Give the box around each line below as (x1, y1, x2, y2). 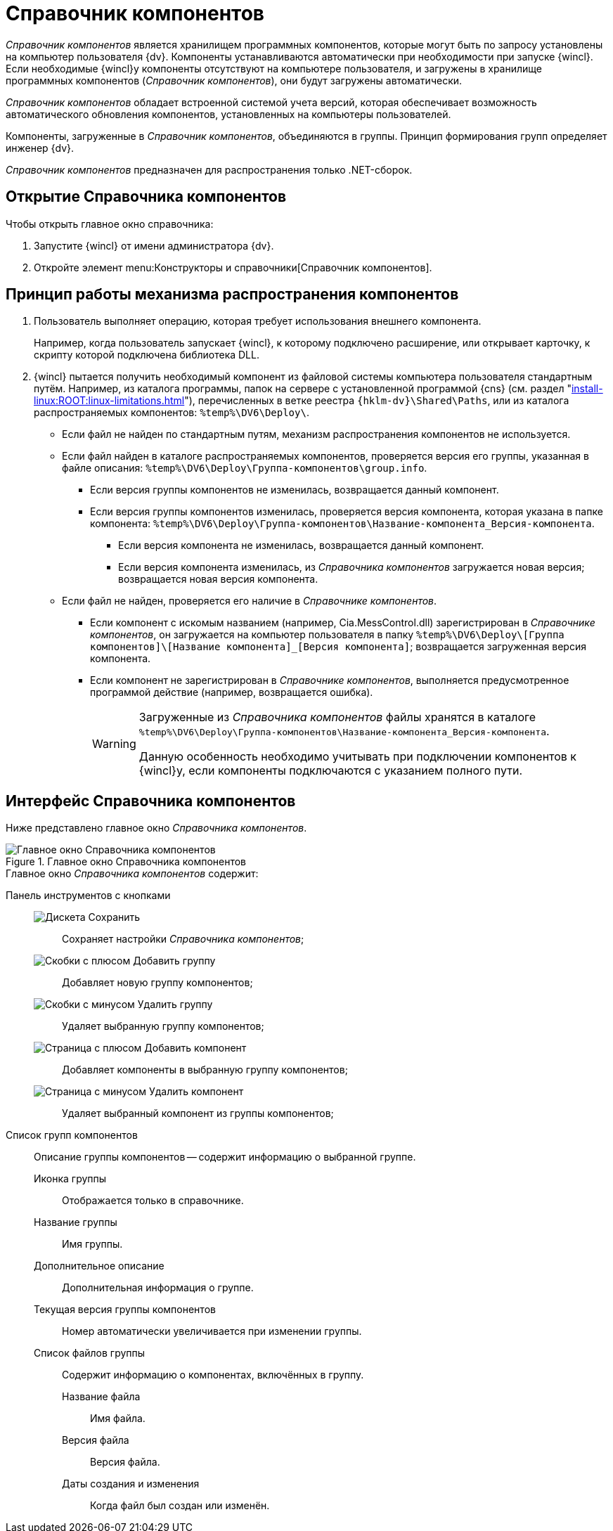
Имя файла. (90, 1412, 146, 1425)
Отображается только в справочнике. (62, 1194, 244, 1207)
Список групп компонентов (6, 1129, 138, 1142)
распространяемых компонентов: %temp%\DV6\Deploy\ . (34, 406, 309, 419)
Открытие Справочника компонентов (6, 188, 287, 206)
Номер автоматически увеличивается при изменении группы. (62, 1325, 362, 1338)
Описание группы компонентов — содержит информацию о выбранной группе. (34, 1151, 416, 1163)
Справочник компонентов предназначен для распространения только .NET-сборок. (6, 163, 413, 176)
